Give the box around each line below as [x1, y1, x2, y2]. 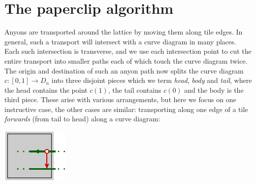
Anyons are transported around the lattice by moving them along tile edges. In [4, 27, 243, 37]
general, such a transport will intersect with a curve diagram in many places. [4, 36, 236, 46]
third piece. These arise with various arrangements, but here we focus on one [4, 94, 236, 105]
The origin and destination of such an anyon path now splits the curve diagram [4, 65, 244, 75]
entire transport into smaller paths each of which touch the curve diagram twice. [4, 55, 248, 66]
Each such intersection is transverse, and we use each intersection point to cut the [4, 46, 252, 56]
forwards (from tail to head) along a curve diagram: [4, 113, 160, 124]
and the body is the [184, 84, 244, 95]
